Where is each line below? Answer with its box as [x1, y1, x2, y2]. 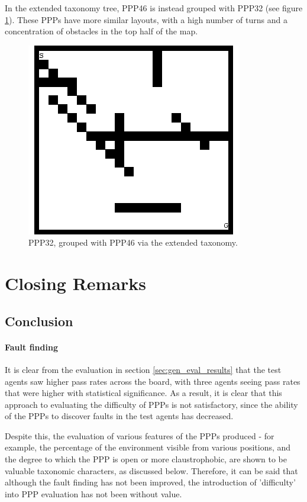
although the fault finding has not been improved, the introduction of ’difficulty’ [5, 476, 296, 488]
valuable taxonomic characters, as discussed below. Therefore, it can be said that [5, 464, 298, 477]
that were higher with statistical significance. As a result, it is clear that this [5, 387, 282, 399]
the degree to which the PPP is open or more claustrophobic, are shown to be [5, 453, 287, 465]
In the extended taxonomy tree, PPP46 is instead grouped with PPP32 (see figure [5, 2, 303, 14]
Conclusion [5, 311, 73, 330]
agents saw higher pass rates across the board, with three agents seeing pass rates [5, 375, 300, 387]
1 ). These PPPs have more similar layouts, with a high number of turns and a [5, 13, 287, 25]
